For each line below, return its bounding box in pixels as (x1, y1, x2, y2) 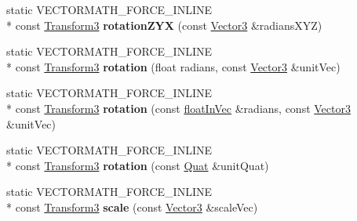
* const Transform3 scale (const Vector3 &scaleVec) (6, 198, 258, 215)
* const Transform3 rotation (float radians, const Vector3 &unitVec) (6, 58, 341, 74)
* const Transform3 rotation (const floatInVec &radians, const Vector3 (6, 100, 351, 116)
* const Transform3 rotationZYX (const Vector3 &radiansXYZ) (6, 16, 322, 33)
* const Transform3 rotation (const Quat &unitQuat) (6, 157, 269, 173)
